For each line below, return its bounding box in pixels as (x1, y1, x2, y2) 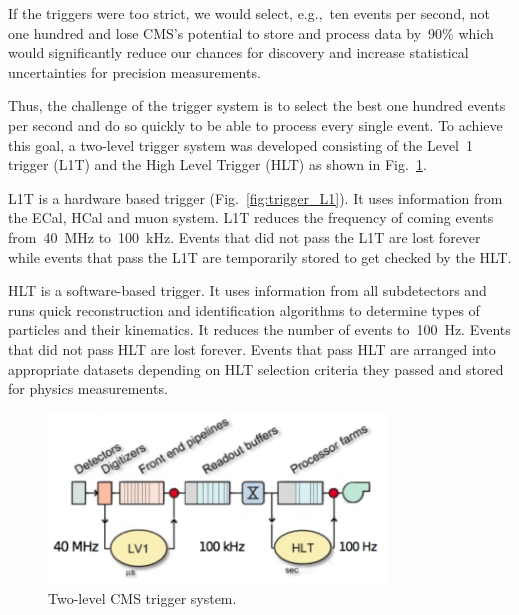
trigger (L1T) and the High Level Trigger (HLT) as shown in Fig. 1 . (8, 154, 427, 175)
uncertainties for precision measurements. (8, 61, 261, 82)
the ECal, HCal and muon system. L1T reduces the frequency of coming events (8, 207, 494, 228)
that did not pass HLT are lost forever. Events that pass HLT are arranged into (8, 338, 496, 359)
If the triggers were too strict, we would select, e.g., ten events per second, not (8, 3, 490, 23)
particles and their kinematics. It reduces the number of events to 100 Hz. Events (8, 319, 511, 340)
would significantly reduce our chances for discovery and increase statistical (8, 42, 469, 63)
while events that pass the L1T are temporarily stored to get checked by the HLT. (8, 246, 512, 267)
